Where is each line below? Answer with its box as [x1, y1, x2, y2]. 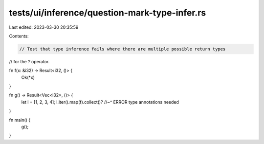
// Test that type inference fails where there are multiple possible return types [19, 46, 226, 52]
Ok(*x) [21, 74, 35, 80]
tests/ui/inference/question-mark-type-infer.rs [9, 7, 206, 18]
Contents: [9, 33, 29, 39]
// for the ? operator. [9, 58, 50, 64]
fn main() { [9, 117, 31, 123]
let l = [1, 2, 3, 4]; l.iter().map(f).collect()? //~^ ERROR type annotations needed [21, 99, 179, 105]
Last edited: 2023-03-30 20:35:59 [9, 24, 79, 30]
